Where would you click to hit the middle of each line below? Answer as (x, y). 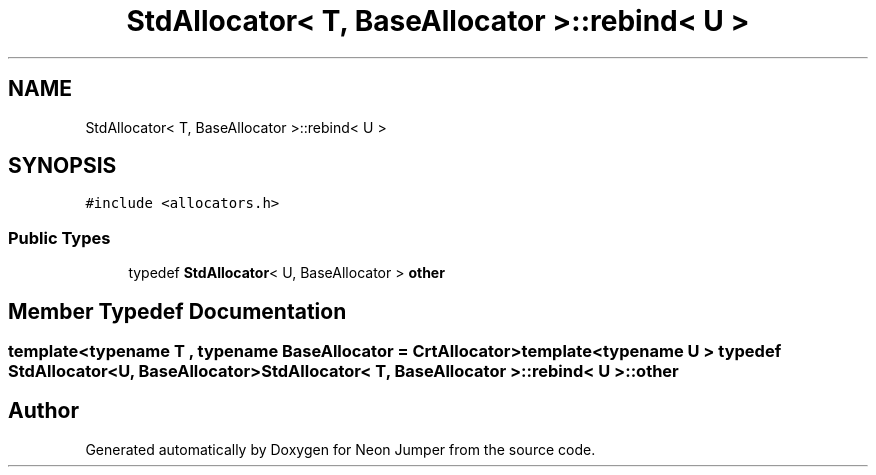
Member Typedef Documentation (177, 311)
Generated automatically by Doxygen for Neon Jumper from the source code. (340, 449)
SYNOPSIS (62, 166)
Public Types (59, 237)
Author (43, 411)
